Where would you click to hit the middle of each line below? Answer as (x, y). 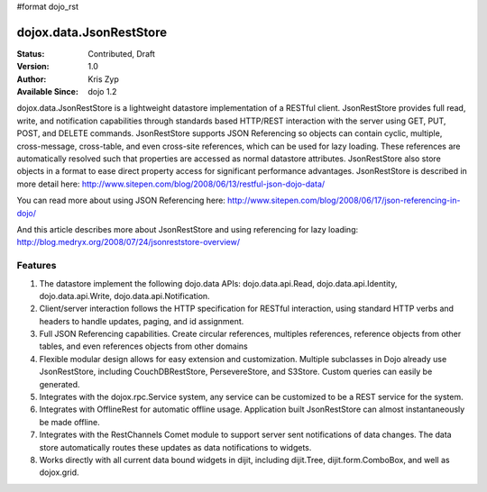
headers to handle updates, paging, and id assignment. (142, 321)
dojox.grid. (60, 472)
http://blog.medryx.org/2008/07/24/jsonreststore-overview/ (129, 242)
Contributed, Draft (121, 53)
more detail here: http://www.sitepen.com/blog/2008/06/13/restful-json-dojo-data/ (171, 184)
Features (37, 266)
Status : (31, 53)
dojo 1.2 (102, 92)
